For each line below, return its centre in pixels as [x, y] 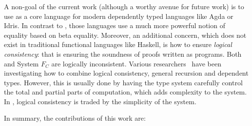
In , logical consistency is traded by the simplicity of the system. [100, 101]
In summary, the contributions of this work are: [75, 118]
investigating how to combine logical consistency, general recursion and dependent [126, 73]
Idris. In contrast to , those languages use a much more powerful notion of [115, 25]
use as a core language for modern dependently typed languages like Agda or [119, 16]
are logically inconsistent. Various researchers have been [136, 63]
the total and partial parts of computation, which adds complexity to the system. [126, 92]
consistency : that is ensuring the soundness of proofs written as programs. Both [123, 54]
